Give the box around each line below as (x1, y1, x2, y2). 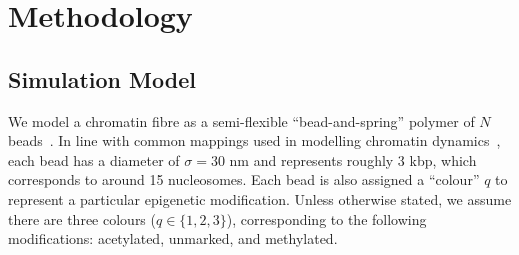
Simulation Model (8, 63, 196, 94)
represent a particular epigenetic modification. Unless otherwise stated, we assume (8, 188, 512, 209)
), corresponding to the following (226, 208, 427, 229)
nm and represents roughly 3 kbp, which (229, 149, 477, 170)
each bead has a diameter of (8, 149, 180, 170)
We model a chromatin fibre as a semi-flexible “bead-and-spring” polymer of (8, 110, 475, 131)
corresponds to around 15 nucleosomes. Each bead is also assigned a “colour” (8, 169, 480, 190)
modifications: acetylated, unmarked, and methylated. (8, 228, 338, 249)
